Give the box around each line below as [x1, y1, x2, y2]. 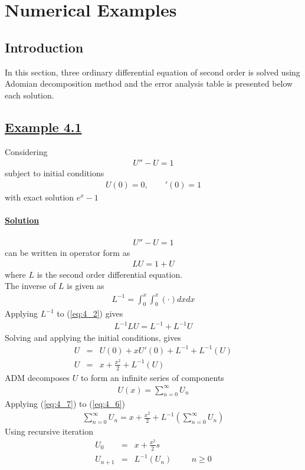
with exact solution [5, 190, 74, 203]
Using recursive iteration [5, 425, 93, 438]
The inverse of [5, 280, 56, 292]
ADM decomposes [5, 371, 70, 383]
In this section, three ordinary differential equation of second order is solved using [5, 65, 300, 78]
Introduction [5, 38, 84, 56]
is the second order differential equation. [37, 268, 183, 280]
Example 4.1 [5, 117, 82, 136]
